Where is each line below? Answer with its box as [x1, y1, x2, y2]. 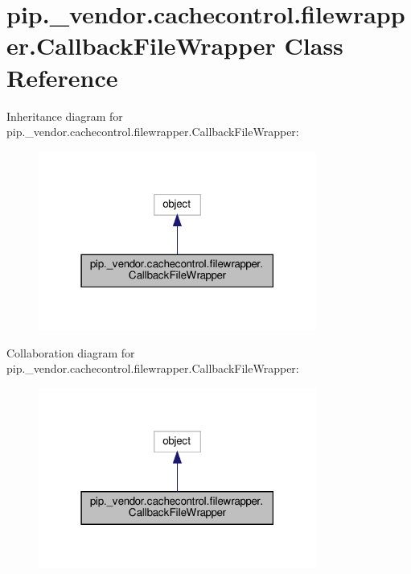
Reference [6, 60, 118, 93]
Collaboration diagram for [6, 344, 135, 361]
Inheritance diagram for [6, 107, 123, 124]
